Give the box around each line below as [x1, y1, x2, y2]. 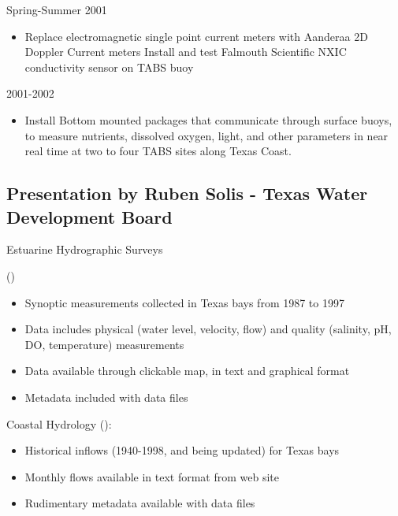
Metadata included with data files [24, 388, 188, 405]
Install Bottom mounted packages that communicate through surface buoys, [24, 111, 392, 128]
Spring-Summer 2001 [6, 2, 107, 17]
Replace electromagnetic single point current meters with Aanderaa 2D [24, 28, 368, 44]
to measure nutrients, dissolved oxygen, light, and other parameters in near [24, 127, 389, 143]
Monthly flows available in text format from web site [24, 468, 280, 484]
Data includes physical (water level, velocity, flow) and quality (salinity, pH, [24, 321, 392, 337]
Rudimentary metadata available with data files [24, 495, 255, 511]
